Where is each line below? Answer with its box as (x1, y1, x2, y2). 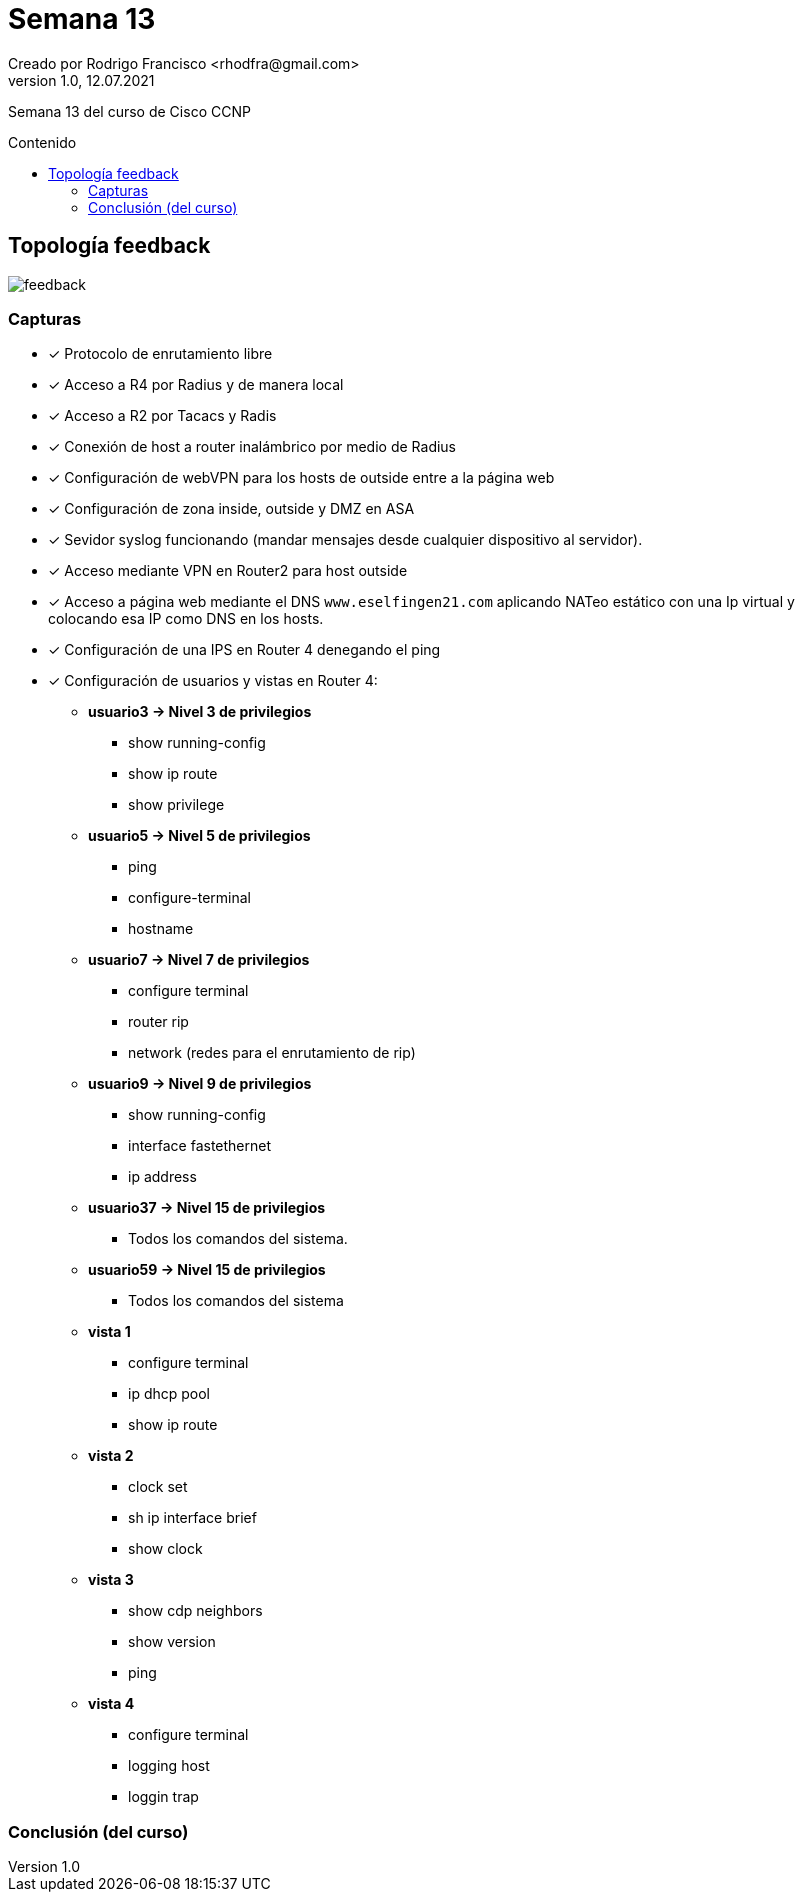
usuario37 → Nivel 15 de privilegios (88, 1199, 326, 1217)
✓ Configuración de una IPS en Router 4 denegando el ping (48, 641, 441, 659)
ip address (128, 1168, 197, 1186)
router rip (128, 1013, 189, 1031)
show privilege (128, 796, 225, 814)
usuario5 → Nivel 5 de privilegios (88, 827, 311, 845)
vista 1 (88, 1323, 131, 1341)
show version (128, 1633, 216, 1651)
